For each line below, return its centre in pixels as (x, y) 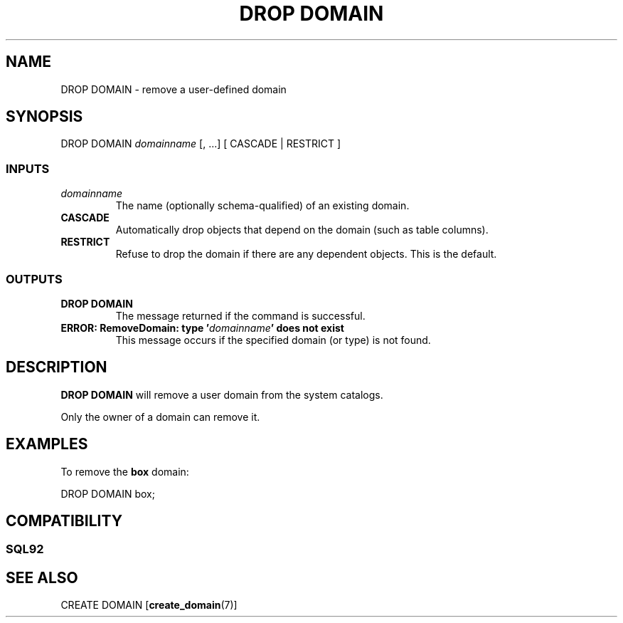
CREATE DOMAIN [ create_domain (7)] (149, 605)
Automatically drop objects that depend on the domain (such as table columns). (302, 230)
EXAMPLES (47, 444)
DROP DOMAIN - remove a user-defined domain (174, 89)
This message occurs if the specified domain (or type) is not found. (273, 340)
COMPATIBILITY (64, 521)
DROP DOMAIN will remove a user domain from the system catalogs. (222, 394)
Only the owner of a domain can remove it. (160, 417)
